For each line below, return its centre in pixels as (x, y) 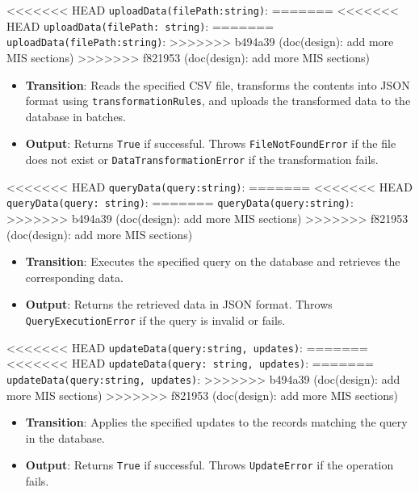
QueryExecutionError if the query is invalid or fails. (155, 320)
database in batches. (76, 116)
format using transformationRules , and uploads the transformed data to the (218, 101)
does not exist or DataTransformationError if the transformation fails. (202, 160)
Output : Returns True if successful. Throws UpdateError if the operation (209, 465)
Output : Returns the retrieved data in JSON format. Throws (179, 304)
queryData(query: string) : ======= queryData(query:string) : (180, 202)
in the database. (65, 437)
